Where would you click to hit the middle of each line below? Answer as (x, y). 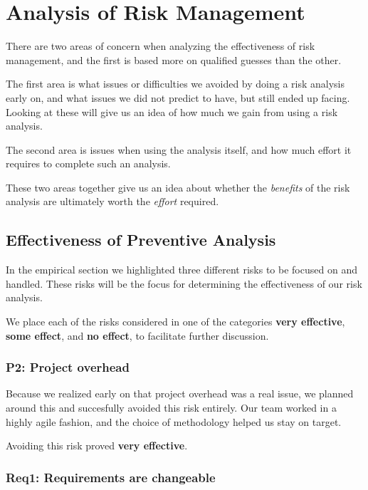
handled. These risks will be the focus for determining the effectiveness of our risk (184, 283)
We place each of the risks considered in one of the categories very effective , (175, 322)
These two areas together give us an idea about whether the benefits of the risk (178, 187)
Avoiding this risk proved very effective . (97, 445)
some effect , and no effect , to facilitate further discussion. (137, 335)
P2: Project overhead (68, 367)
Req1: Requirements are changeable (111, 477)
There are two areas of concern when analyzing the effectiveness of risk (161, 46)
